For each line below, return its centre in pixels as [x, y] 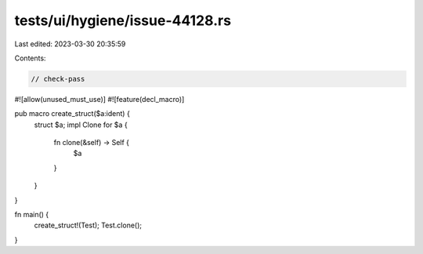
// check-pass [58, 79]
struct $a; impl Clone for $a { [81, 125]
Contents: [30, 58]
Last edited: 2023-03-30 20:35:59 [70, 44]
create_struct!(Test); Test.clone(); [88, 225]
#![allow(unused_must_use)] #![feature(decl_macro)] [99, 99]
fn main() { [32, 215]
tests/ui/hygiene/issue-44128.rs [123, 20]
